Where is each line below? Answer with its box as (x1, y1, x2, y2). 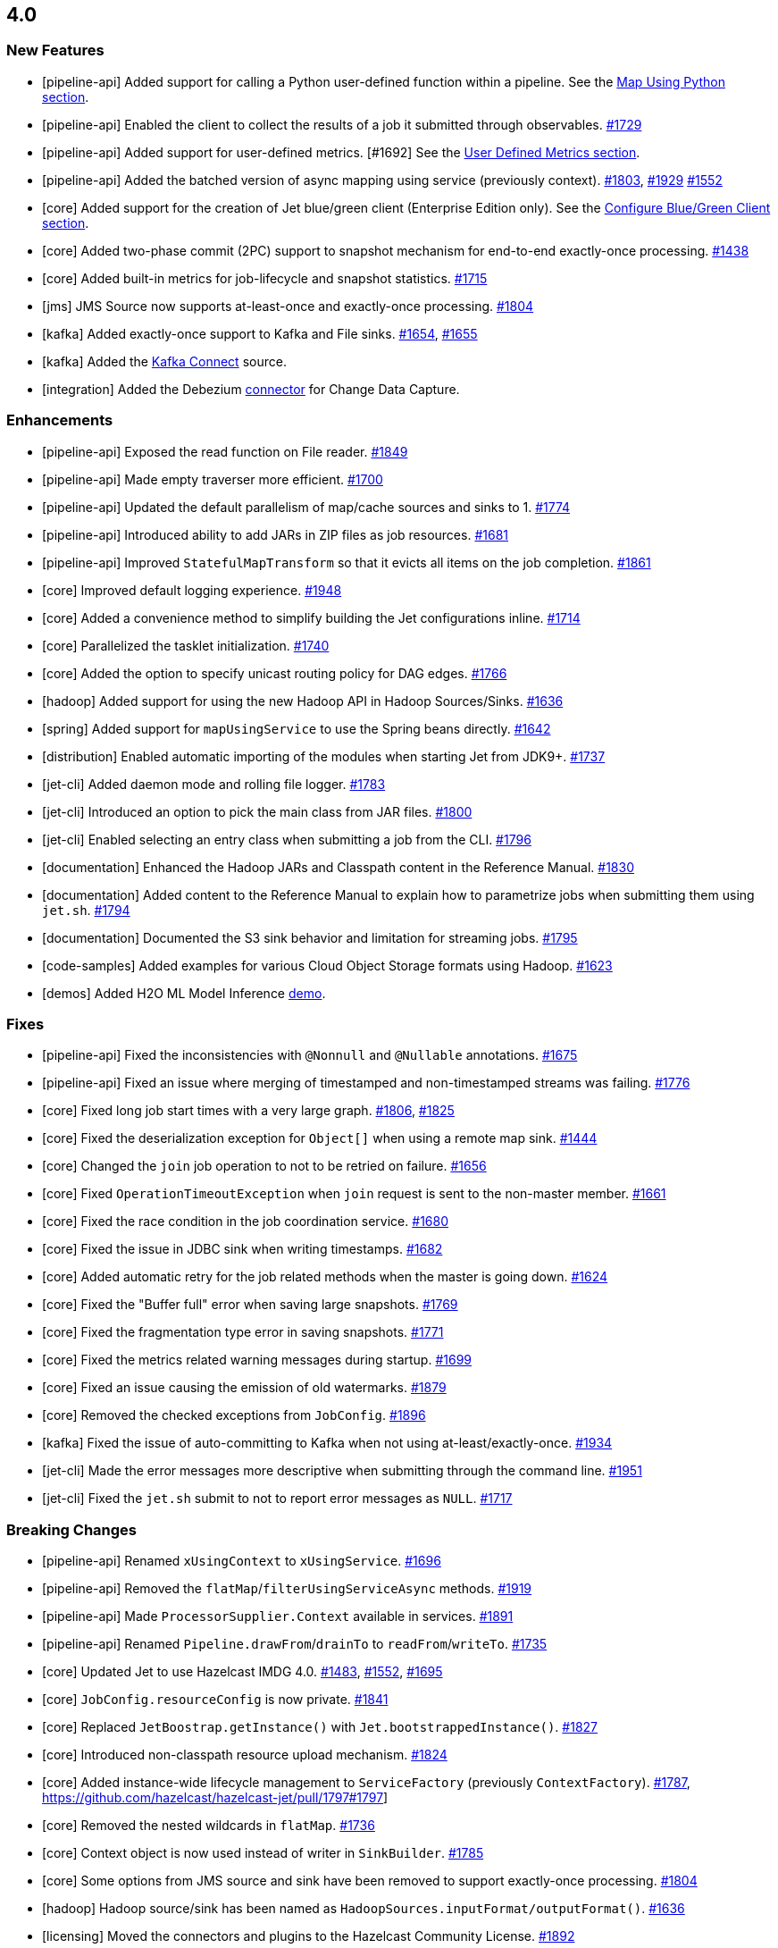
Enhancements (6, 411, 113, 430)
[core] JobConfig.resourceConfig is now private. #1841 (42, 1692, 389, 1708)
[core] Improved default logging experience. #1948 (42, 582, 342, 598)
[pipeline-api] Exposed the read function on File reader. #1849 (42, 443, 408, 459)
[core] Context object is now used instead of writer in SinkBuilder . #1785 (42, 1845, 484, 1861)
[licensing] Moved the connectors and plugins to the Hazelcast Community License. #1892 (42, 1928, 575, 1944)
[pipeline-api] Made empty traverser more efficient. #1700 (42, 471, 383, 487)
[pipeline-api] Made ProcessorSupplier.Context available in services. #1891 (42, 1608, 514, 1625)
